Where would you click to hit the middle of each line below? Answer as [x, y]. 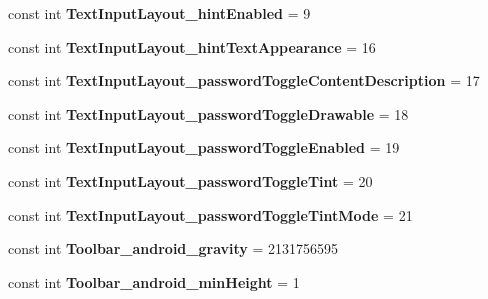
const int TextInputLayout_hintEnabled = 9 [159, 13]
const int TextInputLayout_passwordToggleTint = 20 [190, 180]
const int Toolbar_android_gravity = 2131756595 [173, 248]
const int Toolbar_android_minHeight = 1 [154, 281]
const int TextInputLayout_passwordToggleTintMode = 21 [210, 214]
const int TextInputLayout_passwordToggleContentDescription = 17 [244, 80]
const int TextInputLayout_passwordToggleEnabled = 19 [204, 147]
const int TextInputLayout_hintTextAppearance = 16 [192, 46]
